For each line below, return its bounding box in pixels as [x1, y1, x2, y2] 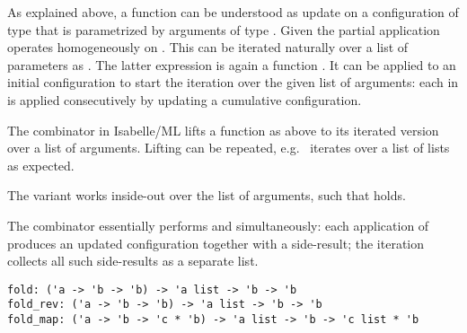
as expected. [7, 155, 75, 174]
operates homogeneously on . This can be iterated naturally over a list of [7, 38, 409, 57]
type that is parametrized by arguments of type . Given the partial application [7, 20, 440, 39]
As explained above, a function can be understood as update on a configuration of [7, 3, 459, 21]
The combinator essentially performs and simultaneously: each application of [7, 215, 429, 234]
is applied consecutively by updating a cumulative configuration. [7, 90, 362, 109]
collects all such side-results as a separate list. [7, 251, 259, 270]
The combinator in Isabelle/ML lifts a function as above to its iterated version [7, 120, 439, 139]
